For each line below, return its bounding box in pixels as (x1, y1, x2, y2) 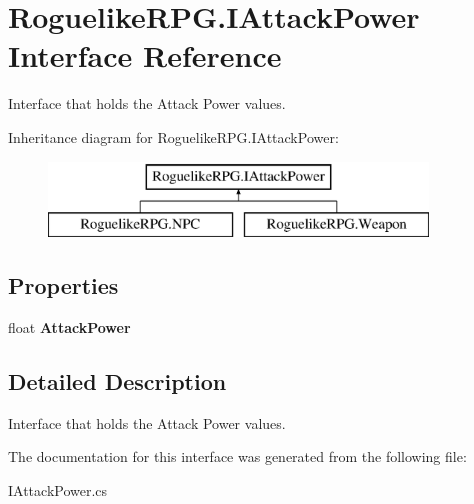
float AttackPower (8, 316, 131, 337)
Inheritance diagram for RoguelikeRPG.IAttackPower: (8, 126, 339, 147)
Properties (8, 270, 119, 301)
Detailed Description (8, 365, 227, 396)
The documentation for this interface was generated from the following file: (8, 446, 467, 467)
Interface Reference (8, 35, 282, 76)
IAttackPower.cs (8, 479, 108, 500)
